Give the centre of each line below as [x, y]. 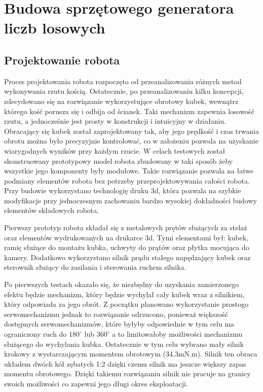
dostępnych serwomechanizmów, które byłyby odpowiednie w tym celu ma [119, 324]
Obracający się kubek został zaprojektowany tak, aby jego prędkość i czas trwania [131, 131]
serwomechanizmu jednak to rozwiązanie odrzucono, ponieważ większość [116, 314]
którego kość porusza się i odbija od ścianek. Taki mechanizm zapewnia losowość [129, 111]
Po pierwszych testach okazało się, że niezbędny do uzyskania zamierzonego [122, 284]
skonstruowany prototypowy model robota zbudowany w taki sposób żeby [119, 161]
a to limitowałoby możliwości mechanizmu [177, 334]
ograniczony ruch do [35, 334]
